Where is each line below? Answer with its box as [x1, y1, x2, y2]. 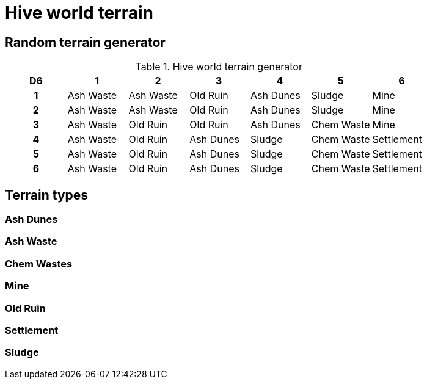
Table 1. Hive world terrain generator [135, 60, 302, 73]
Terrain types [5, 187, 89, 203]
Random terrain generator [5, 34, 166, 50]
